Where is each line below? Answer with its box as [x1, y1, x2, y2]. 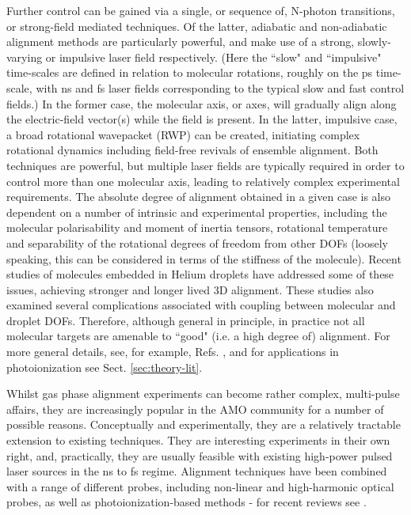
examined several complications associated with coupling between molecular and [6, 297, 396, 313]
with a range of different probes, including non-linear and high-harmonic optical [6, 478, 394, 494]
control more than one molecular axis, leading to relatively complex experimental [6, 172, 400, 189]
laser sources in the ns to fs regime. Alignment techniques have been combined [6, 463, 387, 479]
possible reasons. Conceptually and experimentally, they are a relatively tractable [6, 416, 401, 433]
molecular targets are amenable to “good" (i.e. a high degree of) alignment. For [6, 328, 390, 344]
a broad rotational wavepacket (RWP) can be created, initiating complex [6, 126, 360, 142]
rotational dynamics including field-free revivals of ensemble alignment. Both [6, 142, 379, 158]
